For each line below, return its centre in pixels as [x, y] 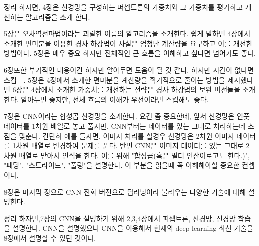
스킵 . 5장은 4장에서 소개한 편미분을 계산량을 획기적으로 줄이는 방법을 [115, 80]
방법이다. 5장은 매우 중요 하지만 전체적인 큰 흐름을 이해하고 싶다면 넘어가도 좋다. [130, 53]
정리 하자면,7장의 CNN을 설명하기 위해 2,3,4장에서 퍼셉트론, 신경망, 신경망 [120, 218]
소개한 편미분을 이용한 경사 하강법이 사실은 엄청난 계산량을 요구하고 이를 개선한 [128, 43]
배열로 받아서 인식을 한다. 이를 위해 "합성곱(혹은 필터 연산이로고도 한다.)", [134, 155]
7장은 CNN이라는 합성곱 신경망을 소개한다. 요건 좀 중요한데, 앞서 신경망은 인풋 [127, 116]
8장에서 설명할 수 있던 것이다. [50, 238]
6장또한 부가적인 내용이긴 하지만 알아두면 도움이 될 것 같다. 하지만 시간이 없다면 [129, 70]
